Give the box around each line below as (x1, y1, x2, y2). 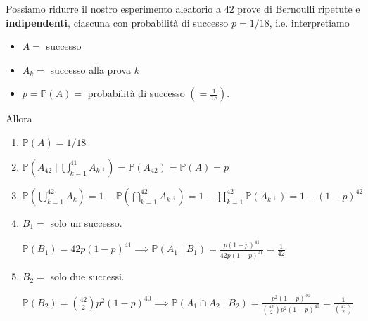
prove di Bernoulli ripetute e (237, 1, 360, 15)
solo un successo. (50, 215, 122, 230)
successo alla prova (50, 62, 132, 77)
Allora (6, 111, 32, 126)
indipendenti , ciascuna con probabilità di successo (6, 15, 229, 30)
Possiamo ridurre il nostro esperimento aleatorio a (6, 1, 222, 15)
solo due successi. (50, 269, 125, 284)
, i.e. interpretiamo (269, 15, 350, 30)
